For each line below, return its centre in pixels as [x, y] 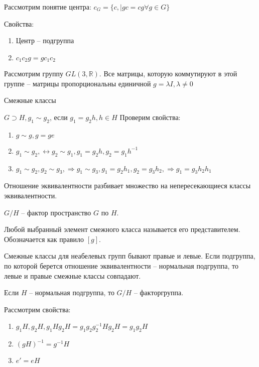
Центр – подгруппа [45, 40]
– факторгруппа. [159, 292]
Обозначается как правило [44, 239]
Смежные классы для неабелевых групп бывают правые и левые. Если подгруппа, [130, 256]
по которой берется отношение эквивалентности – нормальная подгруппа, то [121, 265]
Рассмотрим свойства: [37, 309]
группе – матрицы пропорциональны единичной [78, 83]
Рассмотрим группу [34, 74]
